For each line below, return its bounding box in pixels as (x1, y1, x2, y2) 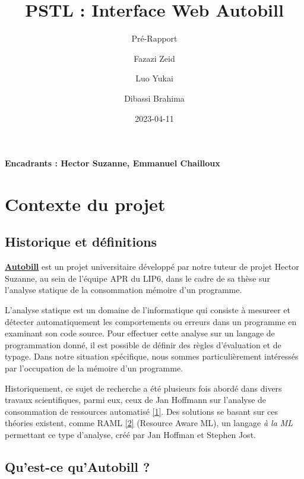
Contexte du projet (5, 191, 166, 216)
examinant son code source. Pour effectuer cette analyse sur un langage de (5, 327, 275, 339)
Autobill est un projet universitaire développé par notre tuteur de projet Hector (5, 260, 299, 273)
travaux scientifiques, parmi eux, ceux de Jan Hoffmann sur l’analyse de (5, 393, 267, 406)
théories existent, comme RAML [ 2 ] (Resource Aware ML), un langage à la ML (5, 417, 293, 429)
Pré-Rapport (131, 32, 178, 45)
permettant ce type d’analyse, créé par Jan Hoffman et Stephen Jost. (5, 428, 256, 440)
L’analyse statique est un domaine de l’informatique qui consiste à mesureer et (5, 304, 291, 316)
